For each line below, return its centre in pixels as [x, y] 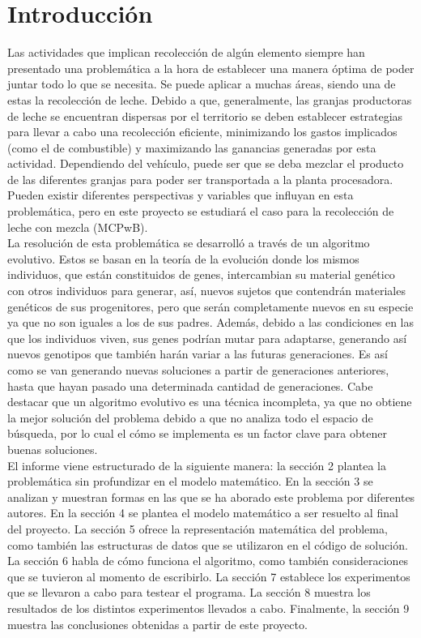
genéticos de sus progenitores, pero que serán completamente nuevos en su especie [210, 306]
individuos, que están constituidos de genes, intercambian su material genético [201, 274]
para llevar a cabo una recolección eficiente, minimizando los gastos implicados [202, 132]
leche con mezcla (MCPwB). [78, 227]
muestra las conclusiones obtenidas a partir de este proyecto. [157, 624]
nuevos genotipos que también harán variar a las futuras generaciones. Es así [198, 354]
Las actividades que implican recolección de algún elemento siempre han [186, 52]
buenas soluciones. [53, 449]
